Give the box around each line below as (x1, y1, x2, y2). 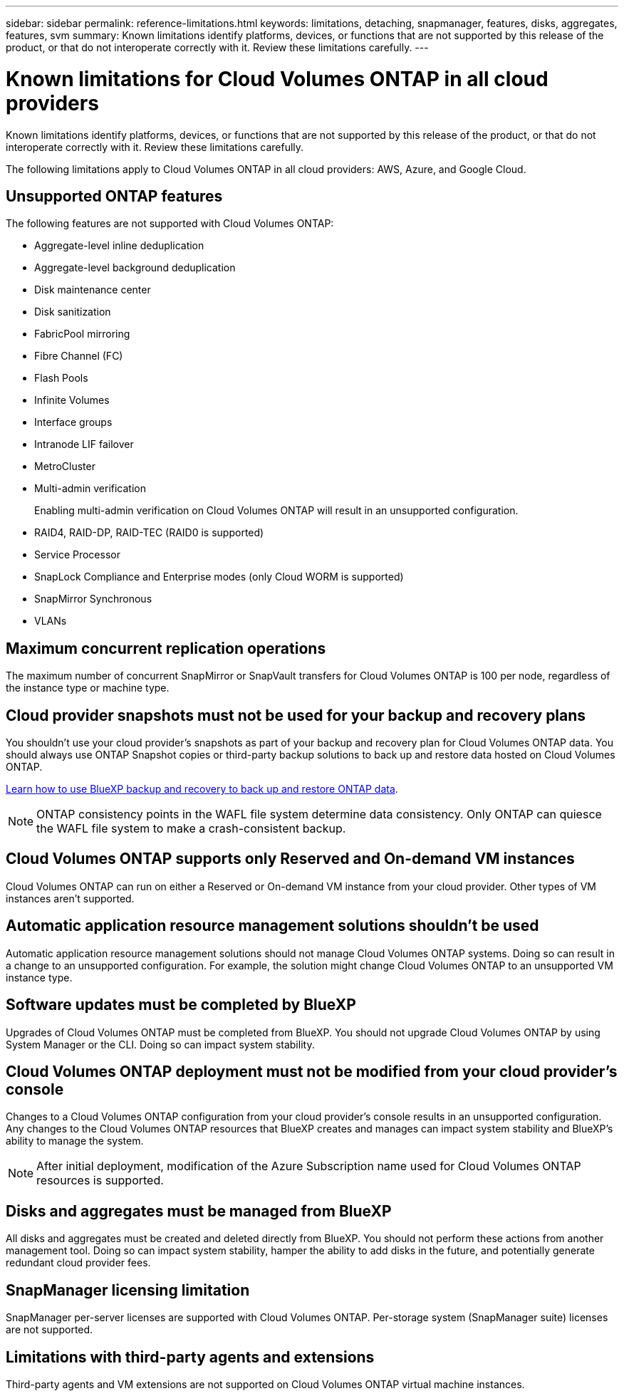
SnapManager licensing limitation (6, 1281, 250, 1299)
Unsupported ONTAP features (6, 187, 223, 205)
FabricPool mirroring (34, 328, 130, 340)
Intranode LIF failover (34, 438, 134, 451)
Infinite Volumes (34, 394, 110, 407)
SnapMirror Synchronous (34, 593, 152, 605)
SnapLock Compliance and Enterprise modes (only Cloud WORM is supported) (34, 571, 404, 583)
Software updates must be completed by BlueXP (6, 996, 356, 1014)
